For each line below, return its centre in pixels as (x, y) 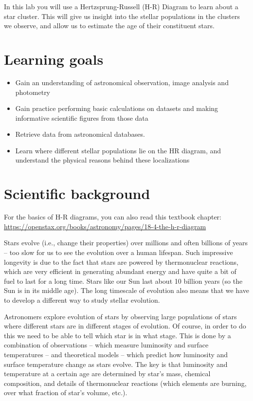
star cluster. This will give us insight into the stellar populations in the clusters (122, 16)
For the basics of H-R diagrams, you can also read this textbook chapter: (113, 217)
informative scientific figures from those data (82, 118)
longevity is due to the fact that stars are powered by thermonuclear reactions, (121, 262)
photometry (33, 92)
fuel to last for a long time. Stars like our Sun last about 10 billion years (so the (123, 281)
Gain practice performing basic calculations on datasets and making (117, 108)
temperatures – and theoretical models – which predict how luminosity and (116, 354)
